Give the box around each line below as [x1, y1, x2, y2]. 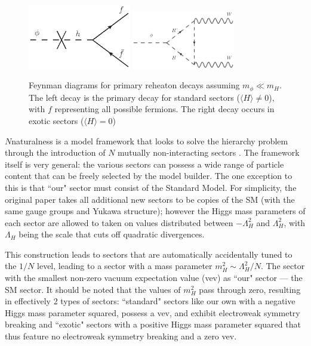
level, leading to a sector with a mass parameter [37, 259, 213, 272]
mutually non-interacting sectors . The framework [118, 146, 300, 159]
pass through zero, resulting [199, 283, 301, 295]
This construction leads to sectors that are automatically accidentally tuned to [5, 248, 292, 260]
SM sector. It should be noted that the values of [5, 283, 181, 295]
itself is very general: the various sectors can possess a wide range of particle [5, 157, 284, 170]
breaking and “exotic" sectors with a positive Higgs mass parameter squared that [5, 318, 301, 330]
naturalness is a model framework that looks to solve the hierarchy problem [11, 134, 288, 147]
